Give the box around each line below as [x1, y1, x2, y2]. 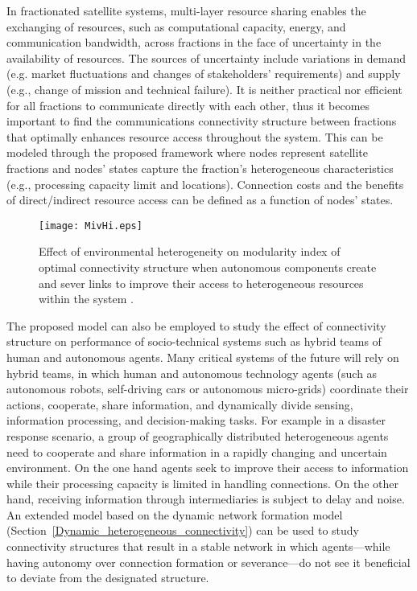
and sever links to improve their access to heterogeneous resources [39, 274, 364, 291]
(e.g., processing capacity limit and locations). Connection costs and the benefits [6, 175, 404, 192]
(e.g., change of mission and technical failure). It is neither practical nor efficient [6, 80, 403, 97]
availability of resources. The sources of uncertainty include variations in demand [6, 49, 407, 66]
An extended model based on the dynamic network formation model [6, 506, 343, 523]
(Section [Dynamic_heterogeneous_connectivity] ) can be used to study [6, 522, 359, 539]
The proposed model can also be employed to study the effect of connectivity [6, 317, 386, 334]
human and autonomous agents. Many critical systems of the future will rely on [6, 348, 399, 365]
